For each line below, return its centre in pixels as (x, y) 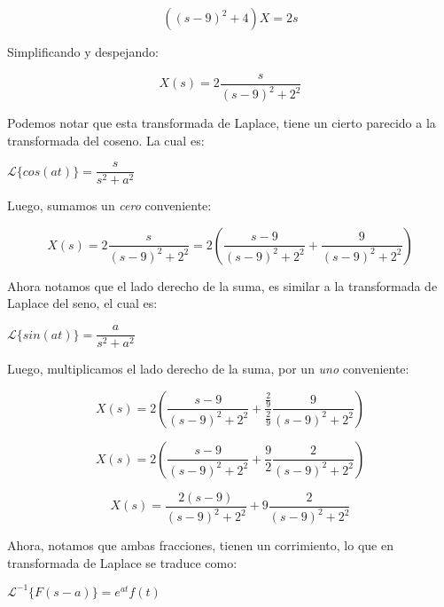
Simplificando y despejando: (83, 51)
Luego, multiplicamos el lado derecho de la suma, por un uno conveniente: (208, 369)
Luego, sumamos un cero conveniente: (109, 205)
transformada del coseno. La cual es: (106, 140)
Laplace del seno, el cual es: (82, 303)
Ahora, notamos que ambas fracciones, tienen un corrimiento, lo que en (200, 545)
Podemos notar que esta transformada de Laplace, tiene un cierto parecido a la (222, 122)
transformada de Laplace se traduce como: (122, 562)
